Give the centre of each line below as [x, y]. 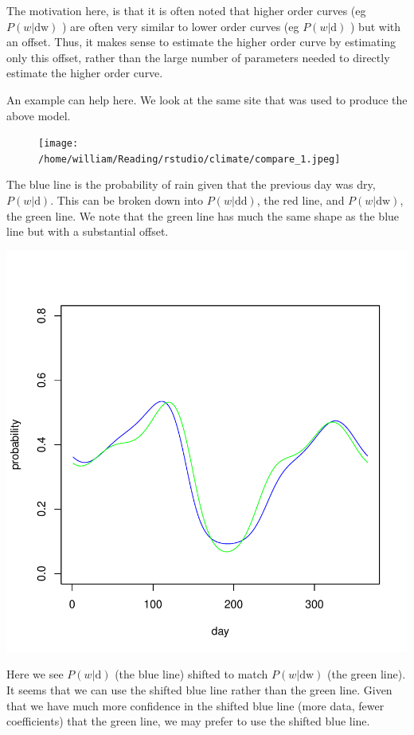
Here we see [35, 674]
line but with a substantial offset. [88, 231]
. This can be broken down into [127, 200]
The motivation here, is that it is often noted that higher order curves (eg [186, 10]
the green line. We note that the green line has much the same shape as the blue [203, 215]
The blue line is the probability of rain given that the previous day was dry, [191, 184]
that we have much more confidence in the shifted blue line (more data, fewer [195, 705]
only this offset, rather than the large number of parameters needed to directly [198, 57]
